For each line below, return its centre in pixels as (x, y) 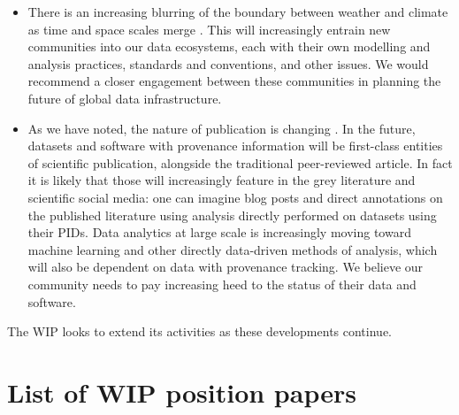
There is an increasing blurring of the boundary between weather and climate (238, 12)
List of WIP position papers (182, 392)
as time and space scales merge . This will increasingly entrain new (209, 29)
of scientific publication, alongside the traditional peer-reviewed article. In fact (240, 162)
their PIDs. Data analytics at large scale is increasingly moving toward (219, 232)
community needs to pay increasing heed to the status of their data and (222, 284)
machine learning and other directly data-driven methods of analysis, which (233, 249)
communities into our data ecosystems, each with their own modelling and (229, 46)
